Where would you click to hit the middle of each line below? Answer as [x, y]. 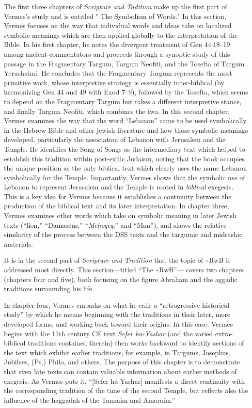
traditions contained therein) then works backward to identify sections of [136, 343]
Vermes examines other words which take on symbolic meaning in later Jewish [120, 215]
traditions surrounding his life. [49, 289]
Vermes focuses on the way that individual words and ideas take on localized [118, 25]
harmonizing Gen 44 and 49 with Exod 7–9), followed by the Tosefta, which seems [126, 92]
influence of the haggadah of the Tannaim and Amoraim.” [90, 400]
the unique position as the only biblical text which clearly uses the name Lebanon [126, 168]
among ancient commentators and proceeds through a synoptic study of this [117, 54]
